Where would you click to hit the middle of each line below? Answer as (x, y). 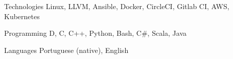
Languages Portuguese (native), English (66, 50)
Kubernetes (22, 16)
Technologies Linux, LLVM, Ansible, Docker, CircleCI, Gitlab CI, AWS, (117, 6)
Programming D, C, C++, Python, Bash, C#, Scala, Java (95, 33)
